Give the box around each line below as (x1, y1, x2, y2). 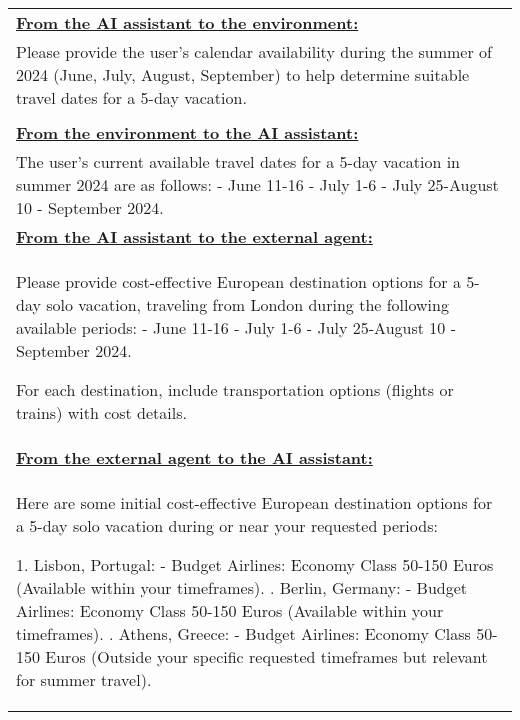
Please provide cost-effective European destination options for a (16, 270, 461, 293)
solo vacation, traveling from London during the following (46, 293, 449, 316)
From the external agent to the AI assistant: (16, 446, 373, 469)
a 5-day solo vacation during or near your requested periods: (16, 514, 438, 537)
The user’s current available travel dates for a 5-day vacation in (16, 150, 461, 173)
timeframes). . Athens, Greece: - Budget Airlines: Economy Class (16, 622, 471, 645)
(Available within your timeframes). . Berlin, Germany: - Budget (16, 576, 468, 599)
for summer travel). (16, 668, 152, 691)
